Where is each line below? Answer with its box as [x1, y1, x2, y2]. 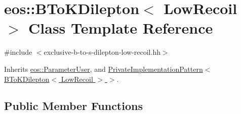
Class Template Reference [28, 18, 213, 38]
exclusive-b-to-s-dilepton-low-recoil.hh [44, 47, 160, 57]
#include [4, 47, 32, 57]
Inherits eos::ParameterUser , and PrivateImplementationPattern [4, 63, 203, 74]
